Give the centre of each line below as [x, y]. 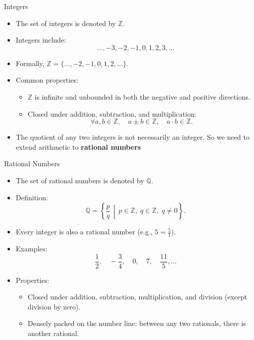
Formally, [30, 63]
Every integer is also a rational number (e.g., [84, 232]
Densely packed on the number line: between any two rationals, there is [137, 323]
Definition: [32, 197]
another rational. [53, 333]
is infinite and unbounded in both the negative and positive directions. [142, 96]
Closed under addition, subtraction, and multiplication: [112, 113]
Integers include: [41, 40]
